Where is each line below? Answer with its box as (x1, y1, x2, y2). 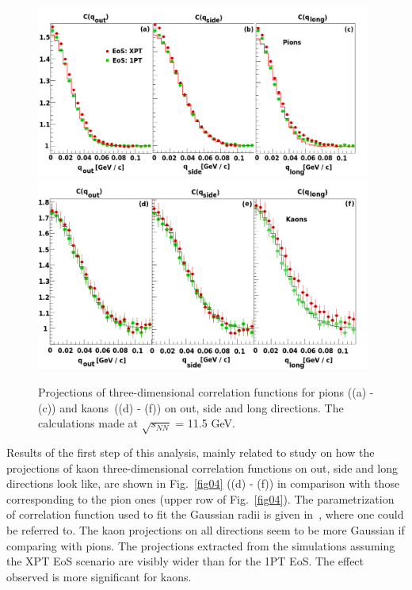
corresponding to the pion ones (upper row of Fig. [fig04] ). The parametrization (6, 490, 395, 507)
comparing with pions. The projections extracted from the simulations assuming (6, 537, 395, 554)
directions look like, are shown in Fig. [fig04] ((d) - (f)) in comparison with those (6, 475, 400, 492)
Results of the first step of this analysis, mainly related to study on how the (6, 444, 375, 461)
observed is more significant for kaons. (6, 568, 192, 584)
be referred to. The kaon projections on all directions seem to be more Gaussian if (6, 522, 405, 538)
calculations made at (38, 415, 139, 431)
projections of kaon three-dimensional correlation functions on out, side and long (6, 459, 399, 476)
